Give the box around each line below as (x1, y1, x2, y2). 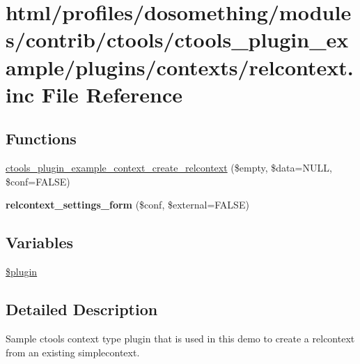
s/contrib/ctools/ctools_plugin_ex (6, 25, 349, 54)
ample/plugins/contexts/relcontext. (6, 52, 354, 81)
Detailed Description (6, 298, 158, 320)
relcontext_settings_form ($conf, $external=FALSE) (6, 197, 249, 212)
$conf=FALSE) (6, 174, 70, 188)
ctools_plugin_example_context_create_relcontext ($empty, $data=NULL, (6, 160, 332, 175)
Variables (6, 232, 74, 253)
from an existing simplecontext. (6, 344, 140, 359)
